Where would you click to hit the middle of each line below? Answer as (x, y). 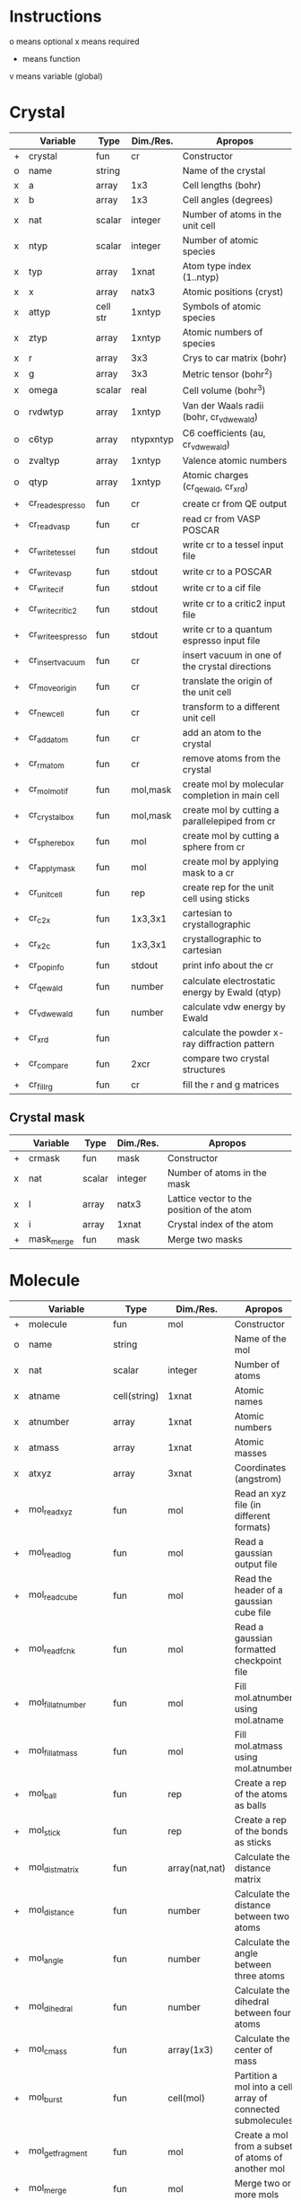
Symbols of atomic (222, 306)
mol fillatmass (53, 1751)
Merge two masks (205, 1240)
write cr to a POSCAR (227, 572)
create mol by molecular (233, 784)
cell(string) (136, 1395)
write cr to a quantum (228, 629)
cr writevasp (50, 572)
